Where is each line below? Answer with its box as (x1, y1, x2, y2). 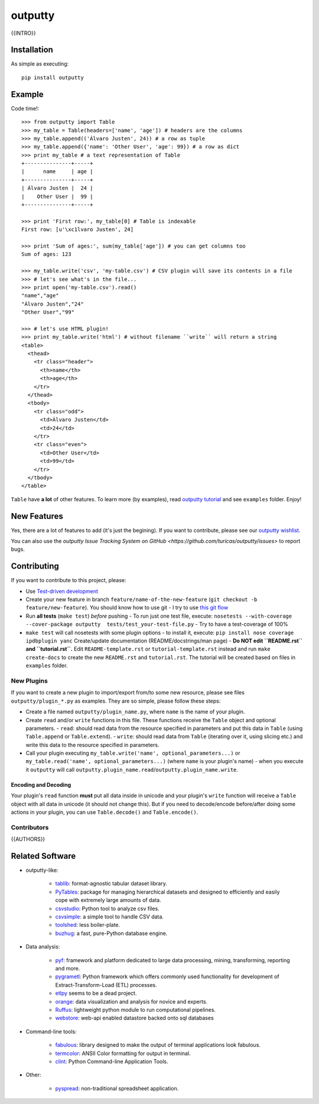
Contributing (11, 561, 59, 572)
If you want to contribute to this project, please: (11, 577, 126, 584)
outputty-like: (25, 866, 58, 874)
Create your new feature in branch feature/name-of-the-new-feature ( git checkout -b (25, 596, 258, 603)
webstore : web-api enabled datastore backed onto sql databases (55, 1014, 214, 1022)
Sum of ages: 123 (21, 251, 71, 258)
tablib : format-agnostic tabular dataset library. (55, 880, 168, 887)
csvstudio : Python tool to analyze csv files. (55, 905, 159, 912)
